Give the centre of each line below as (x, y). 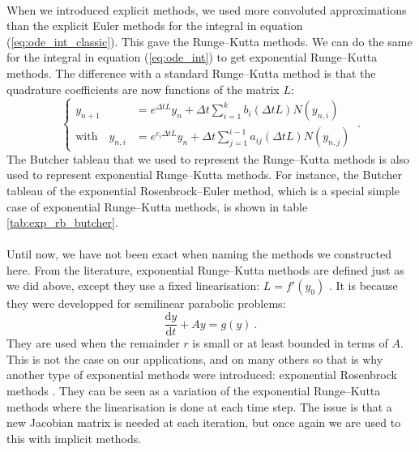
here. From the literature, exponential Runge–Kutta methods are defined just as (205, 269)
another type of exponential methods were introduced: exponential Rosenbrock (202, 375)
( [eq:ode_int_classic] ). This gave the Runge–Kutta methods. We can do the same (209, 41)
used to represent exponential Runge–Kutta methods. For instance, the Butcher (204, 175)
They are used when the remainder (93, 343)
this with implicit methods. (74, 438)
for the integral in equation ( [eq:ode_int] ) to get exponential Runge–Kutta (192, 57)
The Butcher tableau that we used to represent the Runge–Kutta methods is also (208, 158)
